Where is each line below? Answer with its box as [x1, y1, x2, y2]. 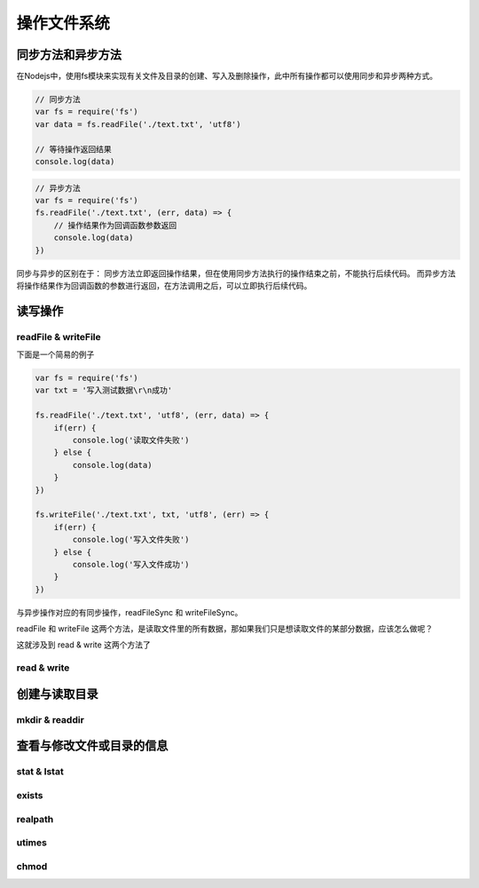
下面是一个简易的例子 [16, 349, 95, 360]
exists [16, 789, 43, 801]
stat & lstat [16, 765, 64, 778]
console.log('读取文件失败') [72, 435, 190, 445]
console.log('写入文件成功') [72, 559, 190, 569]
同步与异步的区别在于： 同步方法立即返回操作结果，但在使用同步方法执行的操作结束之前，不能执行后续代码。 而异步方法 [16, 267, 456, 279]
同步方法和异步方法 [16, 47, 122, 62]
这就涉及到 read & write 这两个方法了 [16, 639, 151, 650]
